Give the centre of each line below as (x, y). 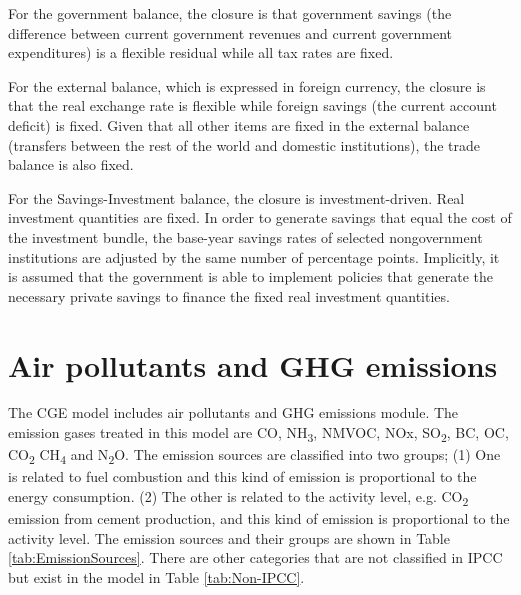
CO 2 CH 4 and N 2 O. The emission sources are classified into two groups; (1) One (254, 455)
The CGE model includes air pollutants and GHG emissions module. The (233, 412)
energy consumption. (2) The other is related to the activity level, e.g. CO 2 (238, 497)
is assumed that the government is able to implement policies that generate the (250, 276)
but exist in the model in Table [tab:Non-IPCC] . (156, 576)
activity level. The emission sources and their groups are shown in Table (229, 537)
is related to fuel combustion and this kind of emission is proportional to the (242, 476)
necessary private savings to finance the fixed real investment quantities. (229, 295)
